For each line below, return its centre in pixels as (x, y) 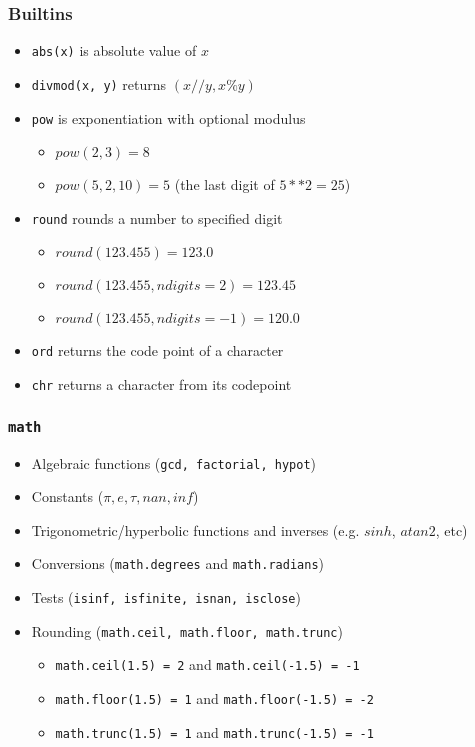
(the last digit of (224, 184)
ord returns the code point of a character (157, 350)
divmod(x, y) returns (99, 83)
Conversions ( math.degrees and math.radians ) (177, 563)
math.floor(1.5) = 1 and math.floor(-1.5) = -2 (214, 698)
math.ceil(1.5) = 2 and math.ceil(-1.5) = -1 (207, 664)
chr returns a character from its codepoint (161, 384)
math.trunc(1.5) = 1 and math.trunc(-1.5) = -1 (214, 731)
